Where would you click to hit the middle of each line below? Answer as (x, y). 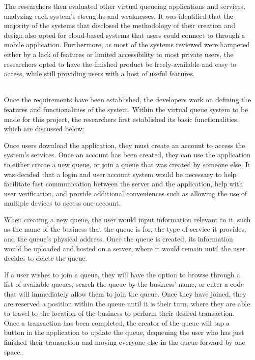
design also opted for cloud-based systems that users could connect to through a (125, 35)
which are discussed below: (44, 129)
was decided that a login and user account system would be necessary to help (120, 174)
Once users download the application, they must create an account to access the (125, 145)
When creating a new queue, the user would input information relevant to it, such (127, 219)
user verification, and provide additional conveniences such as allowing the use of (126, 193)
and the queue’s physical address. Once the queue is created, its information (119, 239)
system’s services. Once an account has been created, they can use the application (127, 155)
